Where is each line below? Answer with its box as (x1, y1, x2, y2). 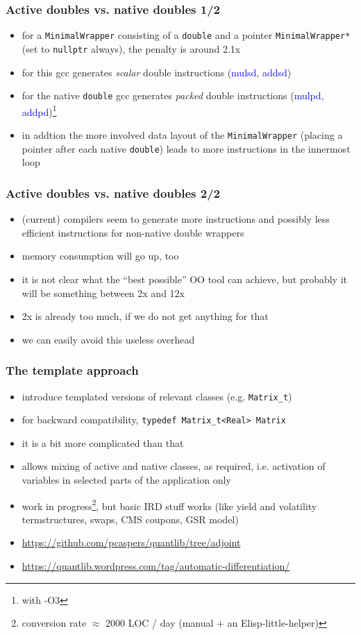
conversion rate (22, 616, 87, 630)
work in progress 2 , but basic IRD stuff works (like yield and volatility (22, 496, 317, 513)
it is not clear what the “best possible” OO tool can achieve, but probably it (22, 271, 348, 286)
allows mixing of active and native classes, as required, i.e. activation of (22, 459, 326, 473)
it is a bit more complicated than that (22, 435, 184, 450)
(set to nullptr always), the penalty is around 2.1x (22, 41, 241, 56)
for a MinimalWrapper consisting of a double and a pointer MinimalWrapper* (22, 28, 351, 42)
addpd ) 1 (22, 102, 57, 119)
